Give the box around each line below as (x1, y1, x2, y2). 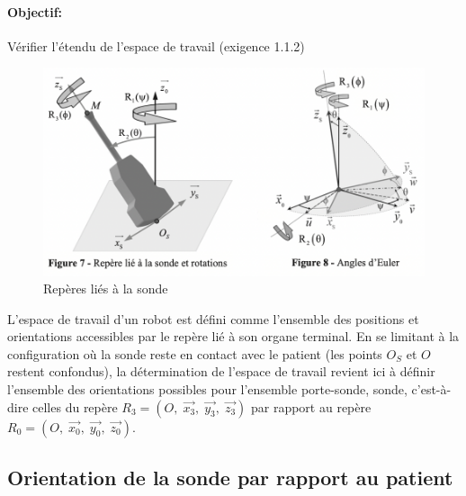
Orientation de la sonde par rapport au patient (7, 464, 453, 491)
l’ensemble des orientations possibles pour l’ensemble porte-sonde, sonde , (7, 380, 408, 399)
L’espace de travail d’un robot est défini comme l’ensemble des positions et (7, 309, 419, 328)
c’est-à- (411, 380, 452, 399)
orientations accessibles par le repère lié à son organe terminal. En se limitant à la (7, 327, 460, 346)
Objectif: (7, 2, 63, 21)
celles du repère (32, 397, 118, 416)
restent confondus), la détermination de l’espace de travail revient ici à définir (7, 362, 435, 381)
